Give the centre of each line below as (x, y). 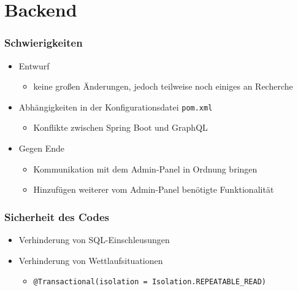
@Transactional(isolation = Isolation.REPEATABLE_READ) (150, 282)
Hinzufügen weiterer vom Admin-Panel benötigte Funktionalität (154, 189)
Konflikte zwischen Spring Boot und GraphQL (120, 127)
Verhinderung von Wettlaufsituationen (91, 260)
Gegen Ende (41, 148)
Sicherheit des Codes (57, 216)
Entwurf (34, 65)
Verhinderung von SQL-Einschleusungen (94, 240)
